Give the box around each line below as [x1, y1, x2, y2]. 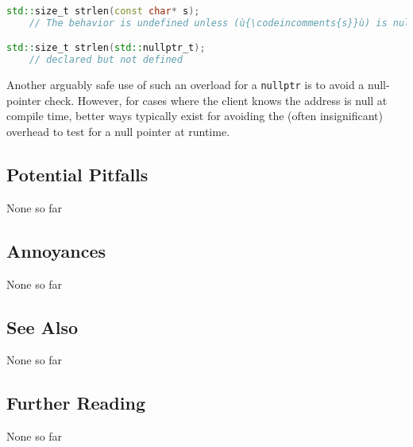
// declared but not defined [29, 54, 183, 66]
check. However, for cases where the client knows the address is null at [44, 91, 388, 108]
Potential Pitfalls [6, 161, 149, 186]
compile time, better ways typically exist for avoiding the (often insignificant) [6, 107, 383, 124]
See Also [6, 314, 79, 339]
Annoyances [6, 238, 106, 262]
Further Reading [6, 391, 145, 415]
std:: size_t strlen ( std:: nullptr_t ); [6, 42, 206, 54]
